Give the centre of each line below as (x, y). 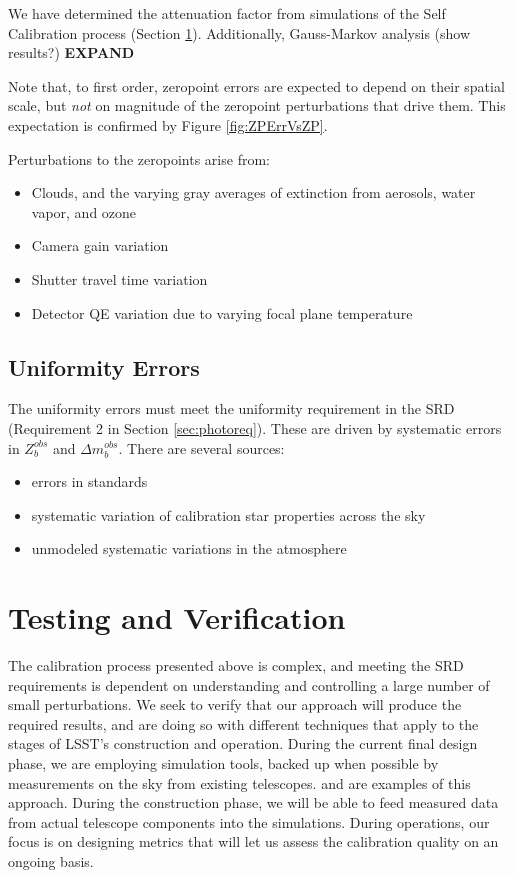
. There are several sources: (201, 447)
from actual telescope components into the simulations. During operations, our (249, 821)
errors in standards (89, 481)
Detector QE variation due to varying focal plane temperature (222, 312)
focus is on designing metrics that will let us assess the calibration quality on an (253, 841)
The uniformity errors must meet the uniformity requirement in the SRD (231, 408)
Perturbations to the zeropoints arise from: (139, 158)
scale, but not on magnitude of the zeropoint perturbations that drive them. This (257, 105)
